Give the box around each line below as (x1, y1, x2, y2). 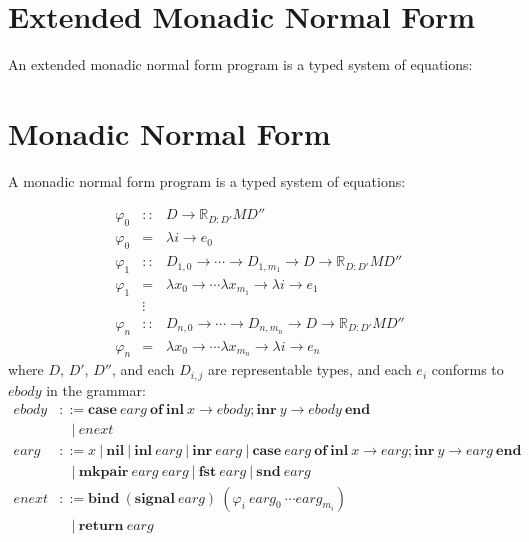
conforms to (431, 359, 504, 380)
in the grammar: (46, 379, 146, 400)
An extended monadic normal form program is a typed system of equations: (8, 54, 473, 75)
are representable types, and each (208, 359, 412, 380)
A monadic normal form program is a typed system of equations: (8, 170, 406, 191)
